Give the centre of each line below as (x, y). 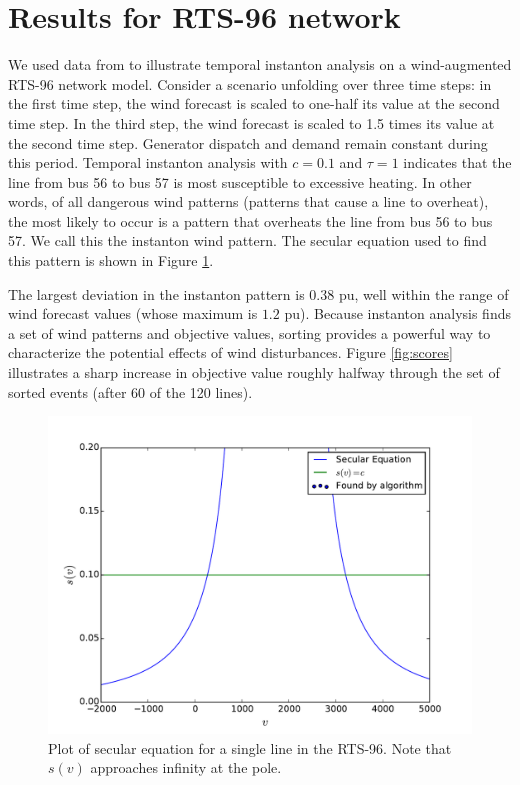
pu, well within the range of (423, 293)
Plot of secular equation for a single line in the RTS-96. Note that (250, 747)
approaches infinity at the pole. (186, 767)
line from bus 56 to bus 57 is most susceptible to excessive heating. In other (240, 181)
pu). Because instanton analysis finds (397, 313)
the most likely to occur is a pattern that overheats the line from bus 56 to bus (250, 220)
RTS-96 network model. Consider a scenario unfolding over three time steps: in (250, 83)
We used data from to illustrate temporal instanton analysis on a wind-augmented (260, 64)
